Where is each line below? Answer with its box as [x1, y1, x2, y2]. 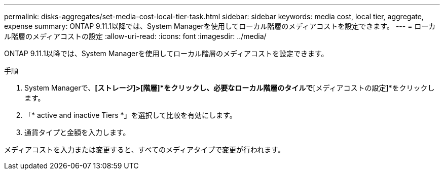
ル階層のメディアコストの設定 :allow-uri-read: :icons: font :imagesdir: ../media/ [4, 32, 267, 40]
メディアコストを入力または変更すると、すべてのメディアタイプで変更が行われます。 [4, 145, 285, 154]
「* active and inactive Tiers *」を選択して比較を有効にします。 [24, 111, 237, 119]
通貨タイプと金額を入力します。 [24, 128, 130, 137]
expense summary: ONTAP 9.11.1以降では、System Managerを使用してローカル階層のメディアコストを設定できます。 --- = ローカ [4, 22, 436, 30]
